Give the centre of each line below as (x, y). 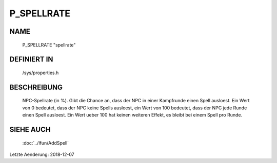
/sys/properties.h (41, 73)
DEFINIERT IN (31, 60)
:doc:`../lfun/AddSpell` (46, 143)
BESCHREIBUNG (36, 87)
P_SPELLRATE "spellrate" (49, 45)
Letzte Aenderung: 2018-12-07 (42, 154)
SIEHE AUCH (30, 130)
